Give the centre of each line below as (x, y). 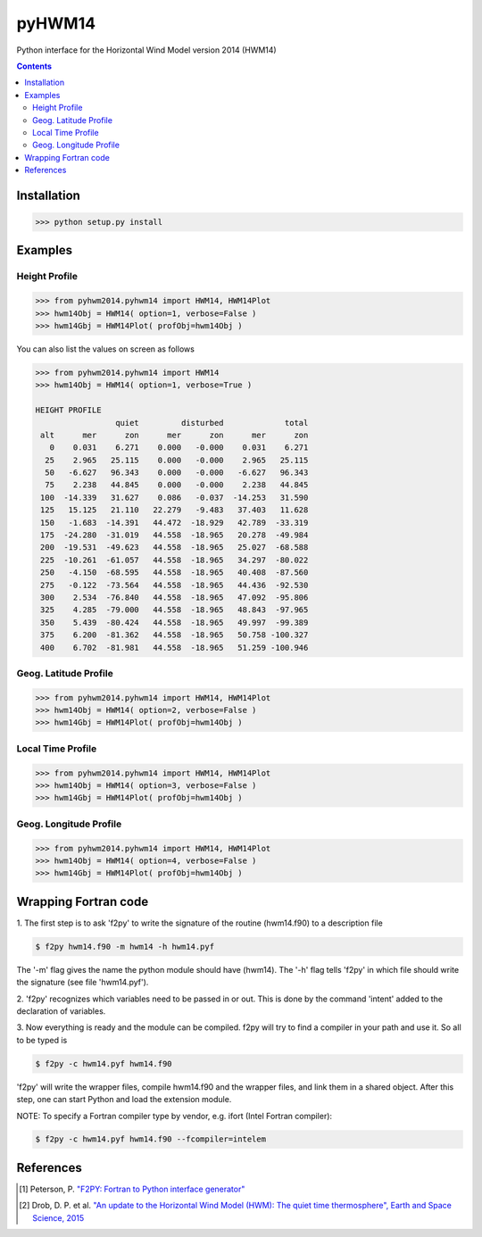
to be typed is (42, 1040)
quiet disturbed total (212, 423)
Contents (34, 66)
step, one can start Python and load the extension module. (124, 1100)
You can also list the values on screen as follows (106, 349)
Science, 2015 (58, 1217)
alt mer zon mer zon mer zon (175, 435)
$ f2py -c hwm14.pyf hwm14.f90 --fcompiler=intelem (151, 1139)
